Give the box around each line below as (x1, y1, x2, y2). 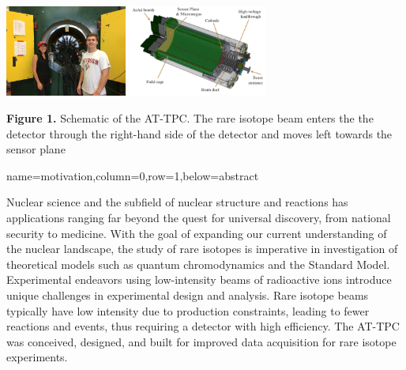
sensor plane (6, 141, 66, 157)
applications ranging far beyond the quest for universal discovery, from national (6, 209, 391, 225)
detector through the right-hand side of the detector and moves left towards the (6, 125, 393, 142)
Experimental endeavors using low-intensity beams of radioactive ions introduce (6, 271, 392, 288)
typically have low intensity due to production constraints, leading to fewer (6, 302, 370, 319)
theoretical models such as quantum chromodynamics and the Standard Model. (6, 255, 390, 272)
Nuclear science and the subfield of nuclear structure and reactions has (6, 194, 348, 210)
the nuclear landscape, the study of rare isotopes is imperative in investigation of (6, 240, 398, 257)
